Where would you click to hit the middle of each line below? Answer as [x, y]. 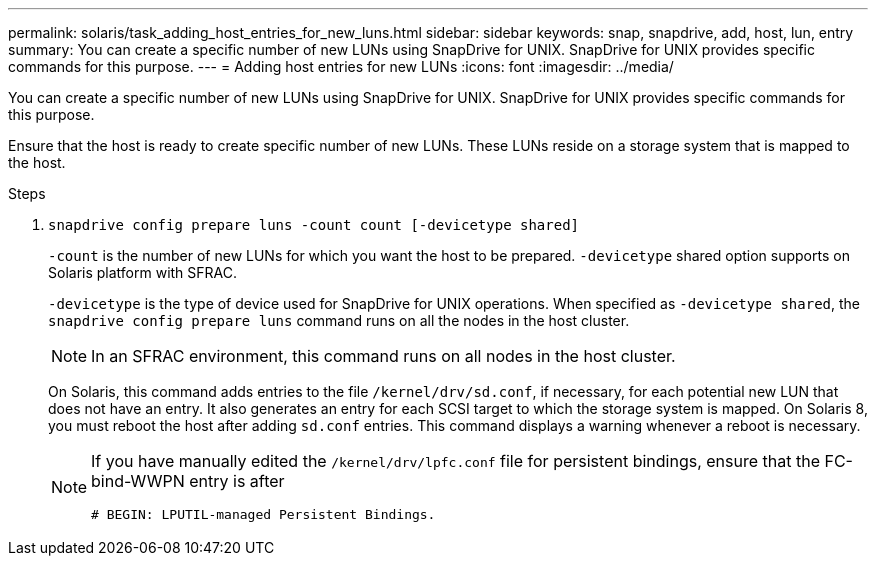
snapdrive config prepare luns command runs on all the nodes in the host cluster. [339, 320]
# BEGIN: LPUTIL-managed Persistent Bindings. [263, 514]
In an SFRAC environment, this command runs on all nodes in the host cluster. [383, 356]
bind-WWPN [138, 481]
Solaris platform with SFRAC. [143, 272]
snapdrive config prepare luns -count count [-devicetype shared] [314, 225]
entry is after [237, 481]
